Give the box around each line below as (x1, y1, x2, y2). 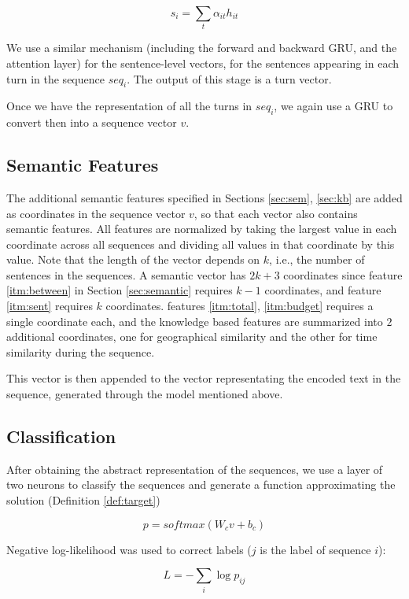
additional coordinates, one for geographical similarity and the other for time (6, 328, 378, 345)
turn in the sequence (6, 70, 105, 87)
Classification (6, 424, 116, 449)
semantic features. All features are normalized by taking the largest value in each (6, 220, 397, 237)
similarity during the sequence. (6, 343, 155, 360)
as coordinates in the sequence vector (6, 205, 186, 221)
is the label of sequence (260, 541, 371, 557)
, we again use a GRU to (274, 98, 393, 114)
